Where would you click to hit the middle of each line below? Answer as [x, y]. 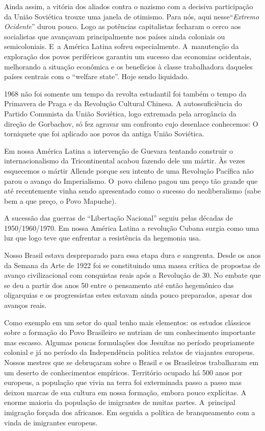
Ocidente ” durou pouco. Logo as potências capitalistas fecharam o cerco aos [123, 26]
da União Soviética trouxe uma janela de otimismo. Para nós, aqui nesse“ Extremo [132, 16]
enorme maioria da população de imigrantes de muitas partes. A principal [120, 402]
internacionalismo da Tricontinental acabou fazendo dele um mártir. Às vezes [125, 161]
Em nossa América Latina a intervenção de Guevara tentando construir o [118, 150]
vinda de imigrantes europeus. [51, 422]
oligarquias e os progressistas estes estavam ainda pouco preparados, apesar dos [128, 295]
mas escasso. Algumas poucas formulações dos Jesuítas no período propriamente [129, 342]
